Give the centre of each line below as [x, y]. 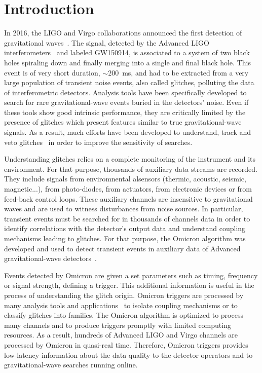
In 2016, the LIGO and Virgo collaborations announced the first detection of [123, 33]
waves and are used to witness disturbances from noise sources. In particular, [124, 209]
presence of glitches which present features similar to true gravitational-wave [123, 122]
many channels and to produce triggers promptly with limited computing [118, 325]
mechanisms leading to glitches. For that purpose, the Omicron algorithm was [125, 238]
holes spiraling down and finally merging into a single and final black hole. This [127, 62]
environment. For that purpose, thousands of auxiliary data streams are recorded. [131, 169]
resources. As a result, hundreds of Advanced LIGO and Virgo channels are [121, 335]
